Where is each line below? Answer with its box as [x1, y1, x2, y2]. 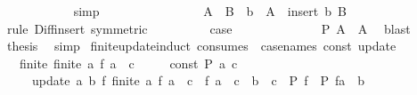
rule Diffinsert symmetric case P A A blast [6, 19, 411, 37]
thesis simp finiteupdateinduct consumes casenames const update [6, 36, 397, 55]
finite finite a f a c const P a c [19, 53, 238, 72]
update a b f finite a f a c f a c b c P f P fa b [31, 71, 365, 90]
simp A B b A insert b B [73, 2, 347, 20]
